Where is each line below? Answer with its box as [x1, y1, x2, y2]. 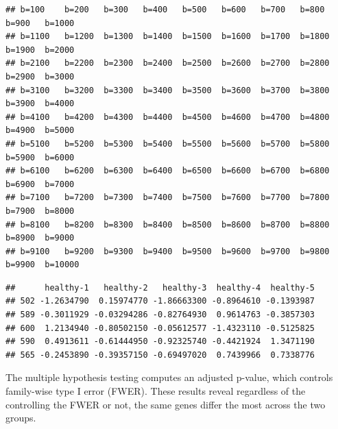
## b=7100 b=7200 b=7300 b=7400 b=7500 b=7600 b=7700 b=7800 [5, 193, 330, 203]
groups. [5, 410, 36, 425]
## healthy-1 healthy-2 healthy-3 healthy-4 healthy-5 [5, 282, 315, 293]
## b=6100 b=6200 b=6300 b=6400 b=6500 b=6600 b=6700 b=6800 [5, 166, 330, 176]
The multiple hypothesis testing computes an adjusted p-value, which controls [5, 370, 333, 384]
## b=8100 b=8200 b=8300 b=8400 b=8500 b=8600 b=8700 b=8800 [5, 219, 330, 230]
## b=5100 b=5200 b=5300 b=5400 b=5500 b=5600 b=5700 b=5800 [5, 138, 330, 149]
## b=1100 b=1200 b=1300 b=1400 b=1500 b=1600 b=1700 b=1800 [5, 32, 330, 42]
